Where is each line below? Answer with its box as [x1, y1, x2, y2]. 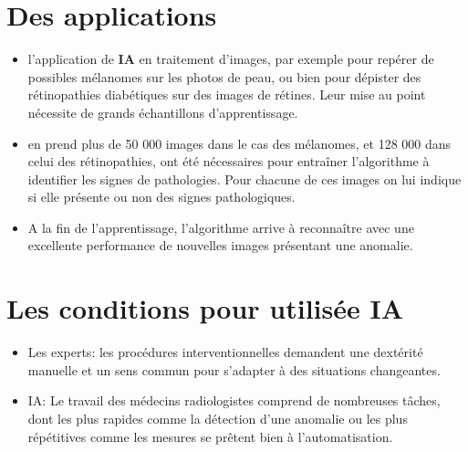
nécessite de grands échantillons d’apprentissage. [27, 102, 298, 121]
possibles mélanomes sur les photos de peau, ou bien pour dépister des [27, 67, 421, 86]
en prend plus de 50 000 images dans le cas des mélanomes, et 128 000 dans [27, 133, 452, 152]
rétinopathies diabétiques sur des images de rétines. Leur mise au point [27, 85, 426, 104]
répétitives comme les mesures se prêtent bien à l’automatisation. [27, 426, 393, 446]
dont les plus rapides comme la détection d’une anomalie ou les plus [27, 408, 408, 427]
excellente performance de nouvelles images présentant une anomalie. [27, 236, 413, 255]
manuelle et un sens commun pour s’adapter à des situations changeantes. [27, 360, 441, 379]
